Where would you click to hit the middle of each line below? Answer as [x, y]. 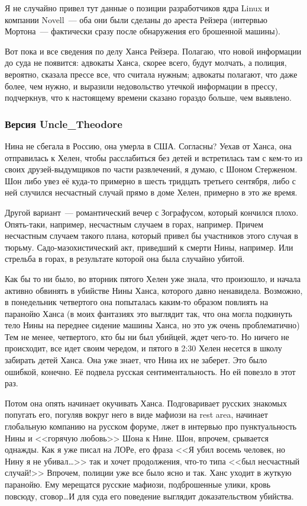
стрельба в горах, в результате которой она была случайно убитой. [125, 259]
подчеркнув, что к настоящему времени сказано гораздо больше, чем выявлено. [148, 97]
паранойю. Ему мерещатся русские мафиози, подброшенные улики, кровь [138, 484]
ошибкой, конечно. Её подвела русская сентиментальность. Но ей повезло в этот [150, 371]
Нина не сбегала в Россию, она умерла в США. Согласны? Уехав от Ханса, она [148, 145]
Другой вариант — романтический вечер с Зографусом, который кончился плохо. [152, 212]
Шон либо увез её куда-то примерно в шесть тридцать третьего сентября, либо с [151, 180]
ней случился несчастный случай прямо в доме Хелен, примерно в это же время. [151, 192]
